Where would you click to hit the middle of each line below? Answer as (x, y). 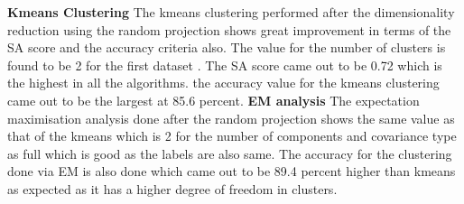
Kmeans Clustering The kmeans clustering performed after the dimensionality (231, 12)
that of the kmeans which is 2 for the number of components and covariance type (232, 136)
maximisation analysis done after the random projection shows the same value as (231, 118)
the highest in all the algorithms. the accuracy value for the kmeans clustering (223, 83)
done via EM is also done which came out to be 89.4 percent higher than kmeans (232, 171)
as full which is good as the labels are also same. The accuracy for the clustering (230, 153)
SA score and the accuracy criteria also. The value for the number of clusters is (227, 47)
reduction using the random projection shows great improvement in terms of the (229, 29)
